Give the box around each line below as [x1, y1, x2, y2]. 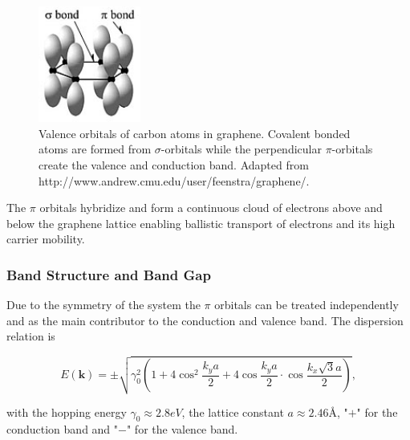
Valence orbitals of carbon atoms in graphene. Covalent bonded [39, 124, 351, 141]
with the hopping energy [6, 403, 127, 420]
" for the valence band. [126, 421, 238, 438]
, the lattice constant [181, 403, 284, 420]
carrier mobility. [6, 230, 85, 247]
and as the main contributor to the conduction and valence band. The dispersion [6, 312, 404, 328]
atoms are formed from [39, 141, 152, 157]
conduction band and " [6, 421, 119, 438]
